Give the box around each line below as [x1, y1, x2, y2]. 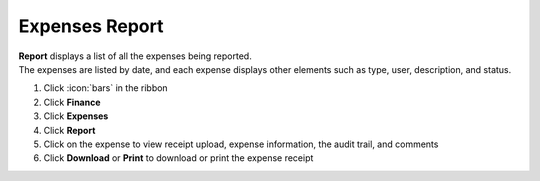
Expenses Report [18, 15, 164, 37]
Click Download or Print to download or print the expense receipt [43, 152, 314, 164]
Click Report [43, 124, 96, 136]
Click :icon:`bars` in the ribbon [43, 82, 169, 94]
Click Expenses [43, 110, 109, 122]
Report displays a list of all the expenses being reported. [18, 50, 252, 62]
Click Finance [43, 96, 101, 108]
